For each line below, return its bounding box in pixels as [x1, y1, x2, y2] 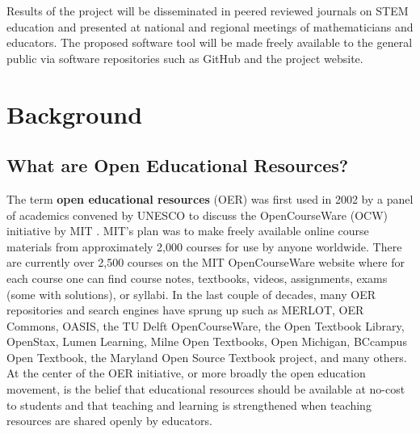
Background [6, 97, 143, 130]
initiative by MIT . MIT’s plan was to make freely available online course [6, 222, 369, 239]
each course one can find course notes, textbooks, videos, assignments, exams [6, 269, 388, 286]
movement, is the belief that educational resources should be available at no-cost [6, 381, 405, 398]
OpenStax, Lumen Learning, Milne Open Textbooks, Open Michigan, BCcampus [6, 333, 407, 350]
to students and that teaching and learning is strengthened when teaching [6, 396, 372, 413]
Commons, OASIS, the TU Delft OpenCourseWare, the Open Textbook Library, [6, 317, 405, 334]
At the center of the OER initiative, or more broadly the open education [6, 364, 366, 381]
